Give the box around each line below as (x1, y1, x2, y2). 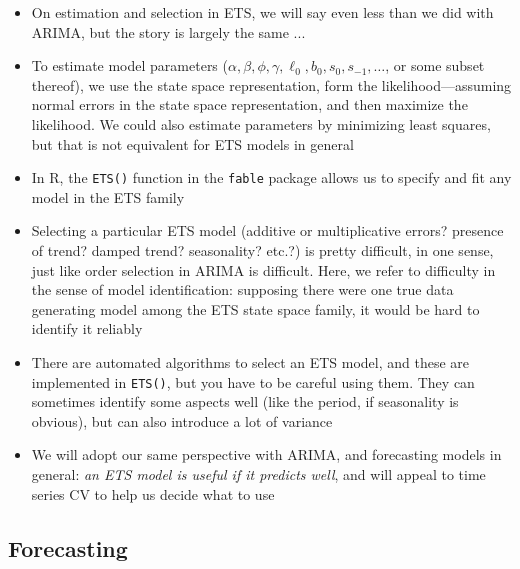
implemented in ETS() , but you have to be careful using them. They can (31, 371, 475, 392)
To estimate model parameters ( (31, 55, 228, 76)
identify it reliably (31, 318, 143, 339)
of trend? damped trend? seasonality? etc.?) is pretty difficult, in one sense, (31, 240, 494, 260)
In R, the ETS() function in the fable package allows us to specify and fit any (31, 167, 512, 188)
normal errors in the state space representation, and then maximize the (31, 94, 468, 115)
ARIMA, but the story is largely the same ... (31, 21, 306, 42)
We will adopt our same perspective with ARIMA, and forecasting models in (31, 444, 502, 465)
